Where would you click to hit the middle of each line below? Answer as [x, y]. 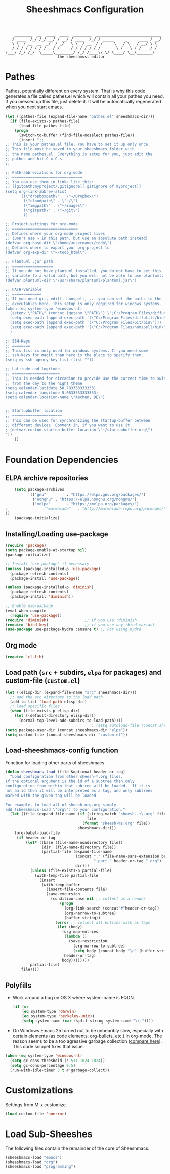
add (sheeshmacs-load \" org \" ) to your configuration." [65, 809]
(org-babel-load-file [37, 833]
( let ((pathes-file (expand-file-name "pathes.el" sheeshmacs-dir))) [80, 117]
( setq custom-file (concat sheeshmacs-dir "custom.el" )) [67, 735]
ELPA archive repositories [47, 478]
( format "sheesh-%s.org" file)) [116, 824]
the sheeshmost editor [81, 57]
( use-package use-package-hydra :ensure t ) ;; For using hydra [73, 629]
